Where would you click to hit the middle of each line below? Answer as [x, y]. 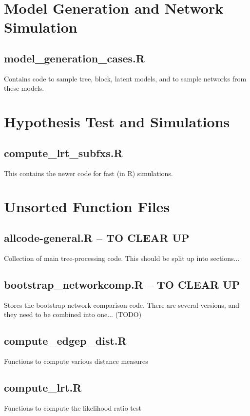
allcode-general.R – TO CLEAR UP [97, 237]
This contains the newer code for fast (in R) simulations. [88, 173]
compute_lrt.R [43, 387]
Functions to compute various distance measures [76, 361]
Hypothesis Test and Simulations [117, 122]
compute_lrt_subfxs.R [63, 152]
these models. [24, 88]
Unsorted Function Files [87, 207]
